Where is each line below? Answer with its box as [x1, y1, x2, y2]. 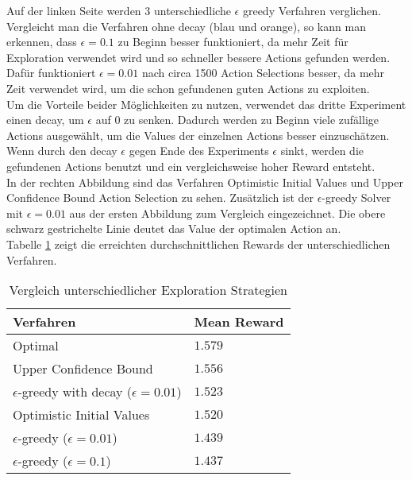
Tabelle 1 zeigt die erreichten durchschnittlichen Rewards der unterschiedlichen [6, 235, 391, 252]
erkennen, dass [6, 33, 77, 50]
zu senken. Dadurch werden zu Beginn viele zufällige [124, 111, 379, 128]
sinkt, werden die [280, 142, 364, 159]
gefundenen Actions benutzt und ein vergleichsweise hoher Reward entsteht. [6, 157, 375, 174]
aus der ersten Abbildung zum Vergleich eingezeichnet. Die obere [69, 204, 386, 221]
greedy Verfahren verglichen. [242, 2, 381, 18]
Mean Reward [194, 312, 284, 331]
